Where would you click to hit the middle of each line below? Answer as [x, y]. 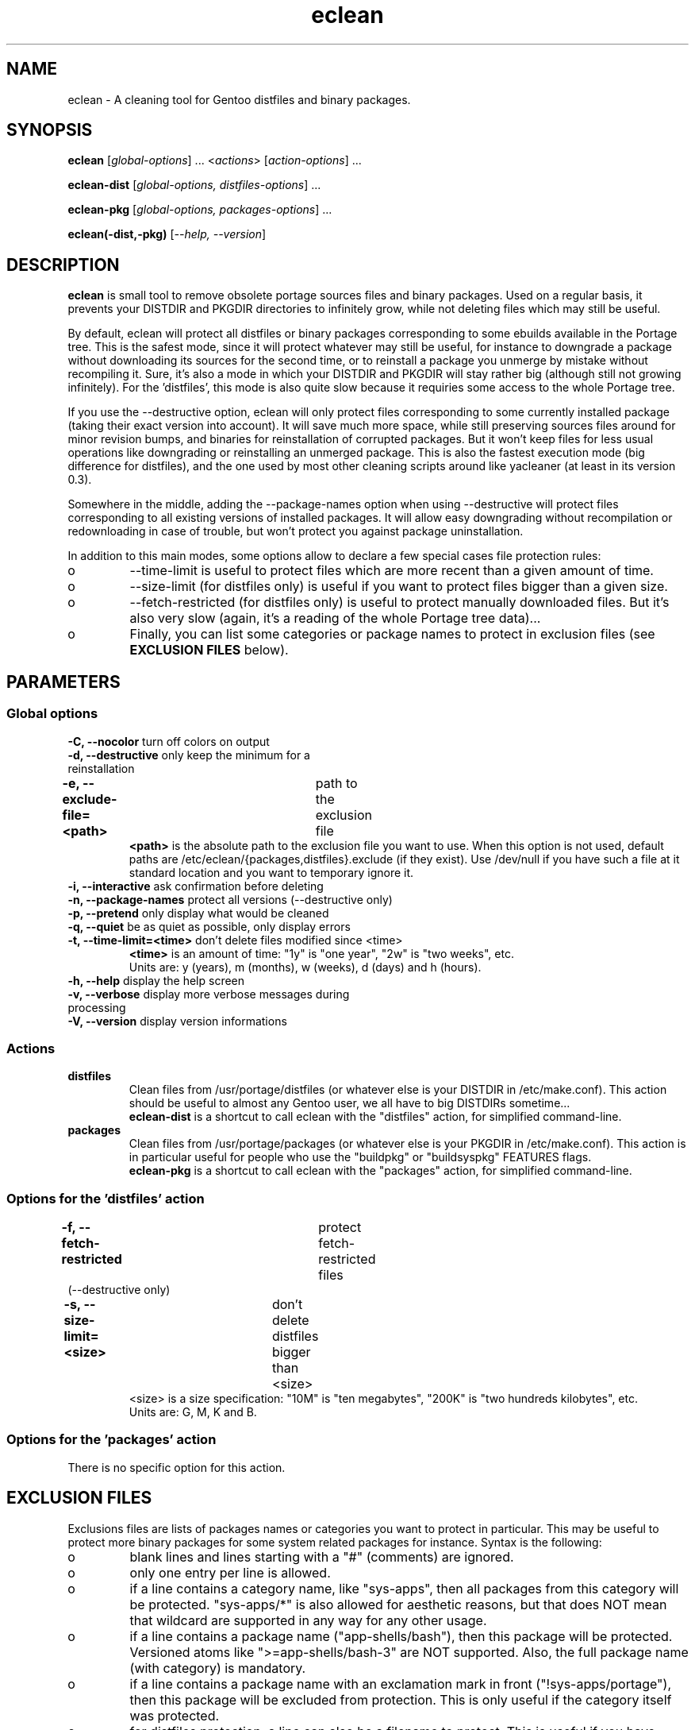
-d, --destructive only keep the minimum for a [189, 755]
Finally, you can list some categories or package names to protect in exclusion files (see [392, 634]
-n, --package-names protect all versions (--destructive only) [230, 899]
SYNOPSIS [50, 130]
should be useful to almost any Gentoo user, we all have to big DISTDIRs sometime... [349, 1103]
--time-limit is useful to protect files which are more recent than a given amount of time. [392, 571]
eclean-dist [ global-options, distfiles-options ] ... [194, 185]
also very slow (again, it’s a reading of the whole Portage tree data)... [335, 618]
